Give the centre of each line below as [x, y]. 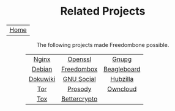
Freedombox [79, 69]
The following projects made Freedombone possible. [103, 45]
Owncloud [122, 88]
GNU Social [79, 79]
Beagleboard [122, 69]
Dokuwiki [42, 79]
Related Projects [103, 11]
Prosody [79, 88]
